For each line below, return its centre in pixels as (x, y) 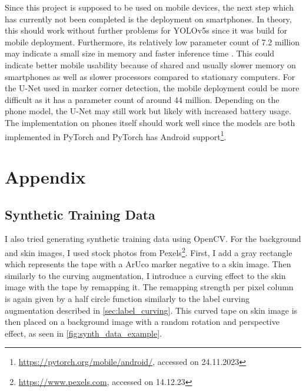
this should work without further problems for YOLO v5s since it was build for (146, 30)
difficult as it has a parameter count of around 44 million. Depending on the (142, 99)
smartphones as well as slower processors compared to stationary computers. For (150, 76)
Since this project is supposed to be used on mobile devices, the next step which (149, 7)
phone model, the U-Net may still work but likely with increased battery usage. (148, 111)
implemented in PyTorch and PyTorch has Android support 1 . (116, 135)
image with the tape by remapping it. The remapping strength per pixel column (149, 287)
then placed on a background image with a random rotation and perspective (142, 322)
